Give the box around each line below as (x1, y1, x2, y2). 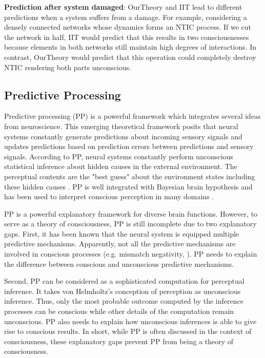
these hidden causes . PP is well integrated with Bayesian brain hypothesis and (4, 181, 253, 192)
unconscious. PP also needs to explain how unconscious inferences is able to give (4, 315, 257, 326)
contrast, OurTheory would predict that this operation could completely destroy (4, 51, 256, 62)
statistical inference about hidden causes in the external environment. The (4, 161, 237, 172)
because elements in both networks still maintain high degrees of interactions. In (4, 41, 257, 52)
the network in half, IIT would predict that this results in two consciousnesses (4, 31, 249, 42)
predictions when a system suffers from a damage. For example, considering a (4, 11, 247, 22)
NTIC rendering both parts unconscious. (4, 61, 132, 72)
